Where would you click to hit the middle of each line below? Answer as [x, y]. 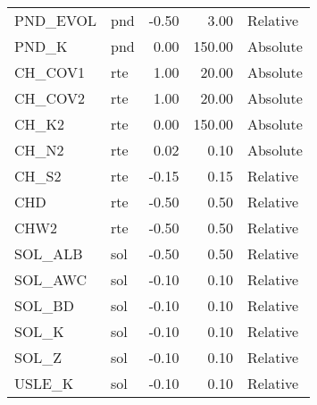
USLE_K [44, 383]
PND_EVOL [56, 20]
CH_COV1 [50, 72]
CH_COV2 [50, 98]
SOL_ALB [49, 253]
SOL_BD [44, 305]
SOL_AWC [51, 279]
